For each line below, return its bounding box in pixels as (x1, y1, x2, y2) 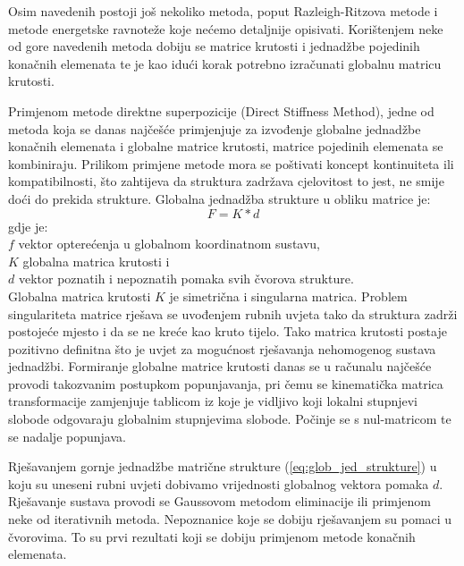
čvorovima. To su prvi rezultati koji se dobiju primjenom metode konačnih (8, 527, 416, 545)
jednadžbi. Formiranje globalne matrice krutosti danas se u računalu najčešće (8, 357, 432, 376)
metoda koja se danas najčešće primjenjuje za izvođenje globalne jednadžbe (8, 119, 421, 138)
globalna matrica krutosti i (22, 251, 170, 270)
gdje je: (8, 216, 48, 235)
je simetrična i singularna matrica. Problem (169, 286, 408, 305)
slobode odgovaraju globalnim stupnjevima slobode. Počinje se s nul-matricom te (8, 410, 451, 428)
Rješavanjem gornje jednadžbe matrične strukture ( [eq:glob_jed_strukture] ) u (8, 457, 437, 476)
